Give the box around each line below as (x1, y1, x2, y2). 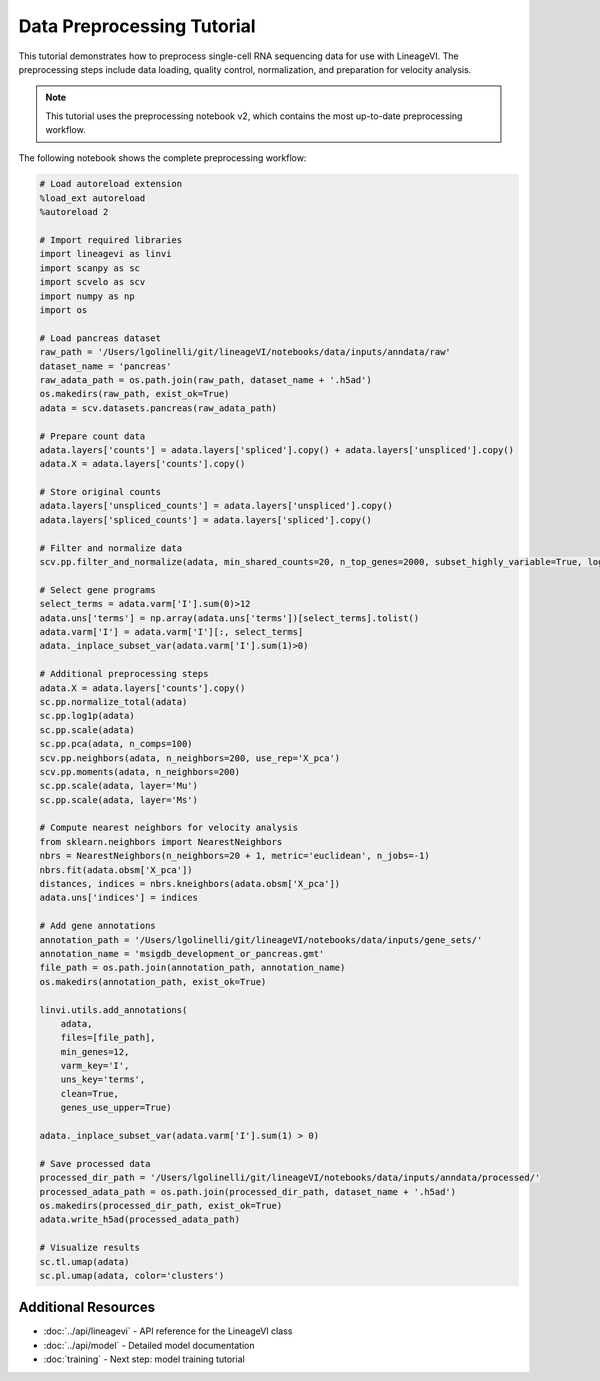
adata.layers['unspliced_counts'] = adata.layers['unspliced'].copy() (39, 500, 394, 512)
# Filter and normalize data (39, 542, 183, 554)
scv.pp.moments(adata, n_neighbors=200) (39, 766, 240, 777)
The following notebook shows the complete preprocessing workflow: (18, 151, 307, 164)
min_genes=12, (60, 1046, 130, 1057)
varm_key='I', (60, 1060, 130, 1072)
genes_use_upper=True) (60, 1102, 172, 1114)
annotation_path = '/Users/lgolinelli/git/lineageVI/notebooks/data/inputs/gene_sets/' (39, 934, 483, 945)
